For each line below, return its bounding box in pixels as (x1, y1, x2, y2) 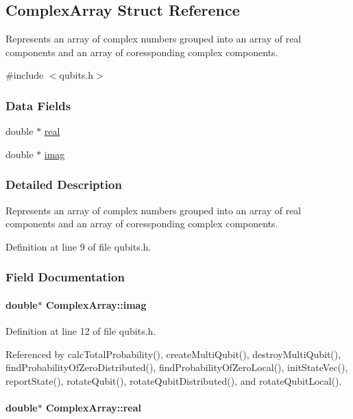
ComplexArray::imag (46, 297, 147, 312)
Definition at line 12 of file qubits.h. (5, 324, 156, 338)
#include (5, 68, 44, 82)
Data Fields (5, 97, 71, 114)
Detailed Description (5, 176, 122, 193)
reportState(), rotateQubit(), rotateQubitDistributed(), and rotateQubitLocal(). (5, 373, 342, 388)
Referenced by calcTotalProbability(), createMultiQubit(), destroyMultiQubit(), (5, 346, 341, 361)
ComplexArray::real (46, 401, 142, 414)
